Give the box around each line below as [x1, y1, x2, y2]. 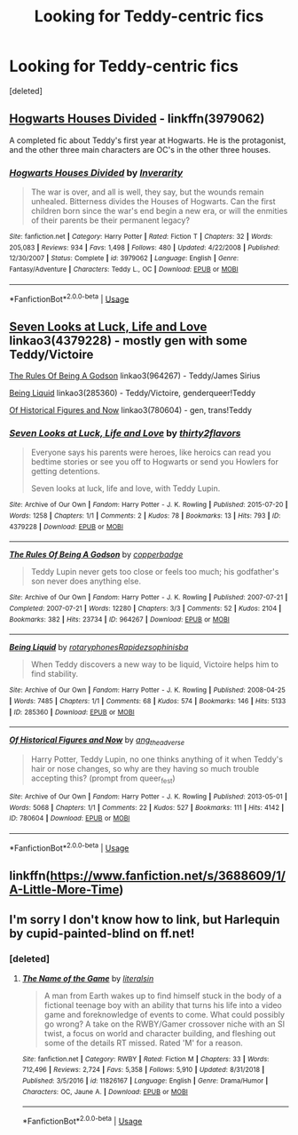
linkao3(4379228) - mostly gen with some [9, 333, 247, 348]
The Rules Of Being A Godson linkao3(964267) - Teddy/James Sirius [9, 370, 261, 381]
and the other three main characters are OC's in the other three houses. [9, 144, 271, 155]
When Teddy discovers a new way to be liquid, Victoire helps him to [30, 659, 279, 670]
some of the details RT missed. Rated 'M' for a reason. [43, 1037, 244, 1048]
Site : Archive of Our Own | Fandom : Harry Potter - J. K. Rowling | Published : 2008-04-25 [9, 686, 286, 694]
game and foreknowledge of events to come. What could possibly [43, 1009, 286, 1020]
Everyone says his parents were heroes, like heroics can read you [30, 447, 271, 458]
